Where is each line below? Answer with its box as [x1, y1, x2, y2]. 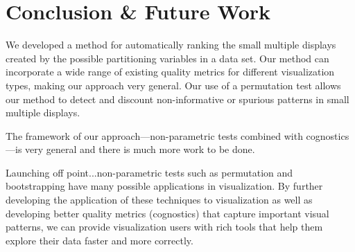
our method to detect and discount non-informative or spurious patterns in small [6, 91, 349, 106]
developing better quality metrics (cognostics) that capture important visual [6, 206, 329, 220]
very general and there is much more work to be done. [25, 142, 255, 156]
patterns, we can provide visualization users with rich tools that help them [6, 219, 323, 234]
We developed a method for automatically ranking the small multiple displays [6, 37, 336, 52]
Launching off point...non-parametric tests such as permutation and [6, 165, 293, 179]
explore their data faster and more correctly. [6, 233, 193, 247]
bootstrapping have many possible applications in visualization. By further [6, 179, 323, 193]
